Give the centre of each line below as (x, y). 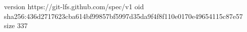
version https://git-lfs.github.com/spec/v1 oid (74, 6)
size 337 (16, 25)
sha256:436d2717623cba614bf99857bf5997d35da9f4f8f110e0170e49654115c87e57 (123, 16)
